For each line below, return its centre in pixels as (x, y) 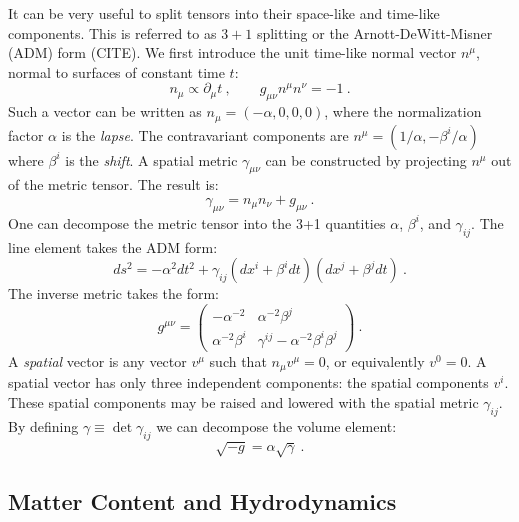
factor (26, 134)
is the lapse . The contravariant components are (205, 134)
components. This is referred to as (112, 32)
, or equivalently (375, 360)
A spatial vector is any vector (97, 360)
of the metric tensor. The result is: (113, 184)
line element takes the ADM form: (113, 246)
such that (238, 360)
